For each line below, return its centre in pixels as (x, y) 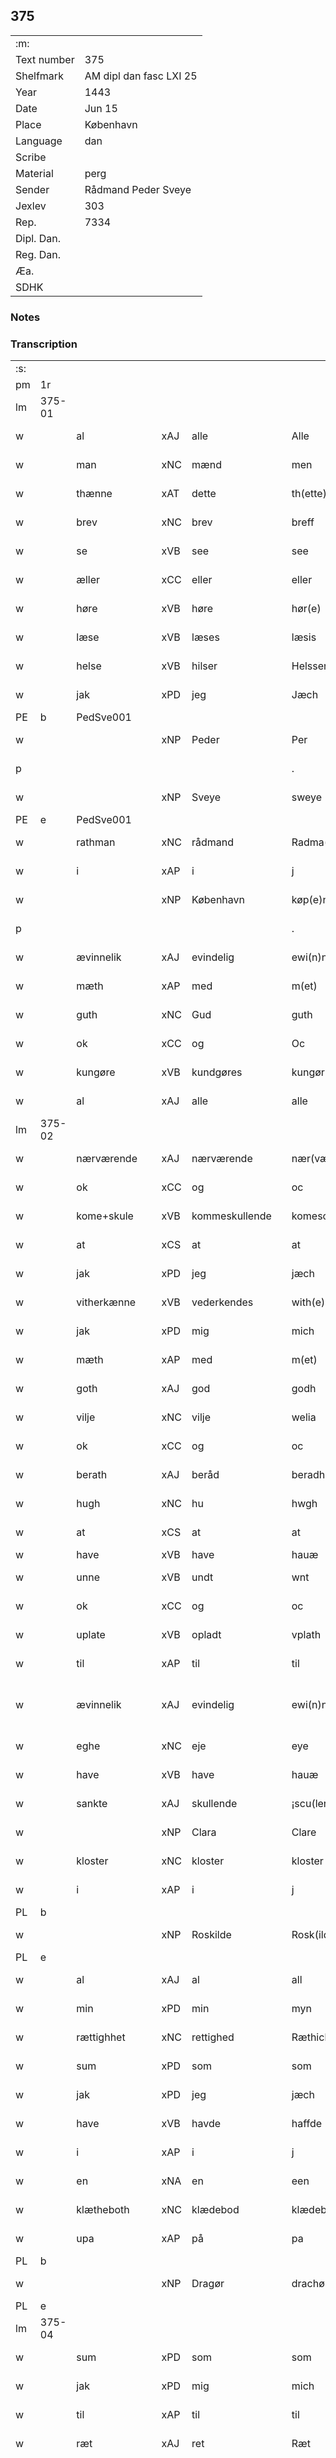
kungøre (96, 1072)
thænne (94, 494)
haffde (307, 2124)
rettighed (213, 2037)
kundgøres (217, 1072)
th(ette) (309, 494)
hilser (204, 666)
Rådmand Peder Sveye (138, 189)
